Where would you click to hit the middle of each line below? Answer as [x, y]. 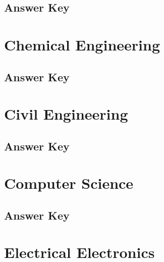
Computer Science [69, 183]
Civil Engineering [66, 114]
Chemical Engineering [82, 44]
